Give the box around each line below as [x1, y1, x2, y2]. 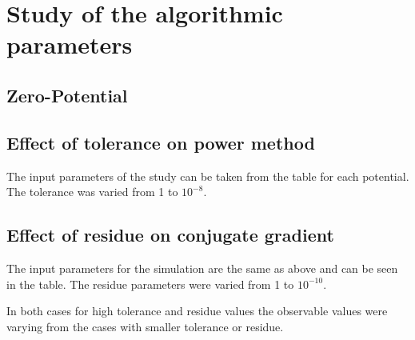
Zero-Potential [6, 82, 128, 107]
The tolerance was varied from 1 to [6, 183, 178, 200]
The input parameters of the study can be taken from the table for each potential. [6, 167, 409, 184]
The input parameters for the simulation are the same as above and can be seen [6, 259, 398, 276]
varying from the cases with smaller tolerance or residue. [6, 318, 284, 334]
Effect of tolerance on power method [6, 130, 315, 154]
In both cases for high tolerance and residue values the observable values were [6, 302, 388, 319]
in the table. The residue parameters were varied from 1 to [6, 275, 294, 292]
